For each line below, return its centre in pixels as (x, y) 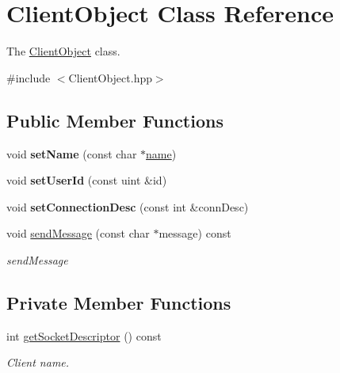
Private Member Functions (119, 302)
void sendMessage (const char (78, 233)
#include (29, 77)
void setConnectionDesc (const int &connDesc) (128, 206)
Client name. (38, 362)
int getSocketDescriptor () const (84, 335)
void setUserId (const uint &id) (87, 180)
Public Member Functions (115, 120)
